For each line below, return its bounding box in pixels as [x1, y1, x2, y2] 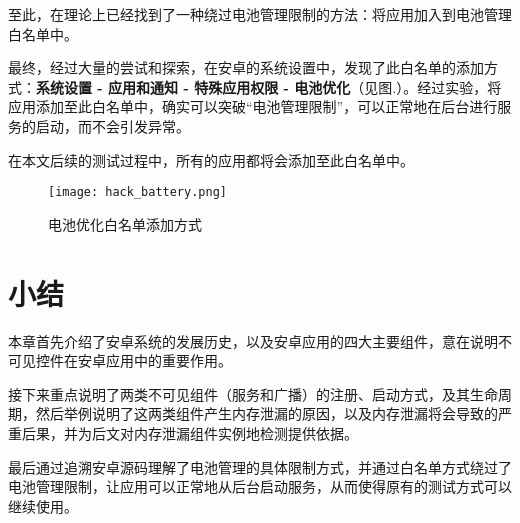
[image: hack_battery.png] [48, 185, 227, 200]
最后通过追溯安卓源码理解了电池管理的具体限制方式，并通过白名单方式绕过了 [8, 456, 512, 477]
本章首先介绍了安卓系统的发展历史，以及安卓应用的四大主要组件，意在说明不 [8, 330, 512, 351]
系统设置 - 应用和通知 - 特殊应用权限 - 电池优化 [36, 76, 351, 97]
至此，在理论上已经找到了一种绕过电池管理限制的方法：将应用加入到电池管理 [8, 4, 512, 24]
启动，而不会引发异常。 [35, 115, 190, 136]
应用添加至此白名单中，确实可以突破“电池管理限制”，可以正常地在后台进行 [8, 96, 498, 117]
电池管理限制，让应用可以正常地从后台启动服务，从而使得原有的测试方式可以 [8, 476, 512, 497]
